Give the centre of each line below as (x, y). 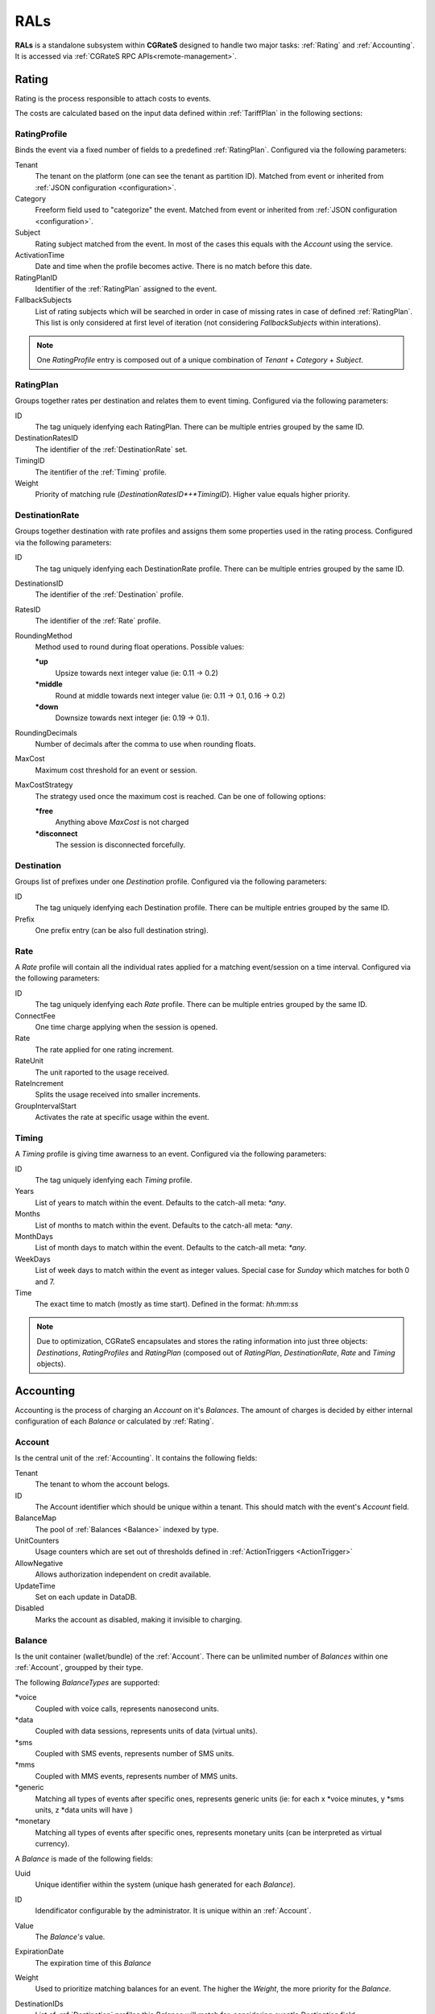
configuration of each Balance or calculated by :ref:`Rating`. (114, 1421)
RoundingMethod (43, 636)
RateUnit (29, 1061)
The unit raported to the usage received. (102, 1072)
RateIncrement (39, 1083)
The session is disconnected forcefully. (120, 845)
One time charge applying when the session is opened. (126, 1026)
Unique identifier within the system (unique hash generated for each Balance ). (165, 1884)
